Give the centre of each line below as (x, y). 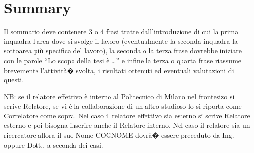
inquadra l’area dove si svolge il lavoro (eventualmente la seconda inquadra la (121, 41)
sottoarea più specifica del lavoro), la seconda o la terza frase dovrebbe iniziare (123, 51)
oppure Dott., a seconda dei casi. (54, 144)
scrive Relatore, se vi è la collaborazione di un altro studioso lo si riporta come (123, 106)
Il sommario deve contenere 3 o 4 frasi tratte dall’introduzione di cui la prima (121, 31)
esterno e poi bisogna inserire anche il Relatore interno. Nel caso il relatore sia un (127, 125)
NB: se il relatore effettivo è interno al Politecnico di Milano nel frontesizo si (119, 96)
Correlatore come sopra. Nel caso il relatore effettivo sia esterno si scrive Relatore (127, 115)
